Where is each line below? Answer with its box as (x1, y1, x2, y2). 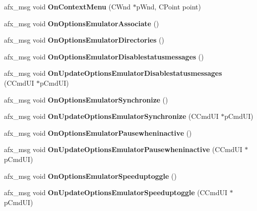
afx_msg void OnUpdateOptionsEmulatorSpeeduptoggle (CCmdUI (4, 187, 227, 198)
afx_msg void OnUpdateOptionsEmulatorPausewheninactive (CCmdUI (4, 144, 243, 155)
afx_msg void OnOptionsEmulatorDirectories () (4, 35, 164, 45)
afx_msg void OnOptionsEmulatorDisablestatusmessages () (4, 51, 204, 61)
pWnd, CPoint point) (136, 1, 201, 11)
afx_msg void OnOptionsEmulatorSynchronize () (4, 94, 168, 105)
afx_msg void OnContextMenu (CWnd (4, 1, 131, 11)
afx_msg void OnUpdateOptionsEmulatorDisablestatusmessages (4, 68, 222, 78)
